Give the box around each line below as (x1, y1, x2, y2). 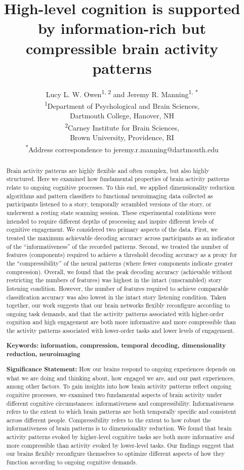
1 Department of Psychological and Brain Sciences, (44, 99, 200, 111)
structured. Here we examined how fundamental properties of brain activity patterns (6, 175, 229, 183)
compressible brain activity (25, 37, 219, 58)
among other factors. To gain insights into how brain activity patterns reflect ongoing (6, 382, 232, 391)
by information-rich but (38, 18, 206, 38)
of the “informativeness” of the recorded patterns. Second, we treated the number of (6, 242, 228, 250)
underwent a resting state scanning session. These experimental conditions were (6, 208, 216, 217)
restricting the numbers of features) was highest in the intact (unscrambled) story (6, 276, 222, 284)
